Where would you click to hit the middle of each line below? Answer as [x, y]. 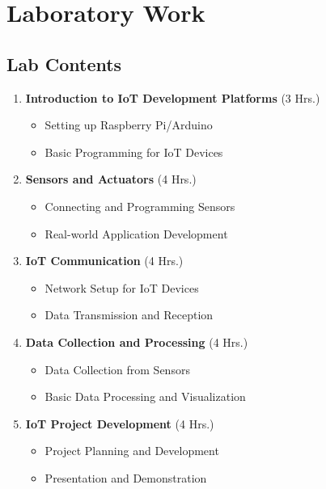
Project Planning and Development [132, 451]
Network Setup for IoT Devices [122, 287]
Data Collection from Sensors [117, 369]
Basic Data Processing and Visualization [145, 396]
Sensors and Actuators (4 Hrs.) [111, 179]
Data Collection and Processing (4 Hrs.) [137, 341]
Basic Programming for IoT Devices [134, 152]
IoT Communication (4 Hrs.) [104, 261]
